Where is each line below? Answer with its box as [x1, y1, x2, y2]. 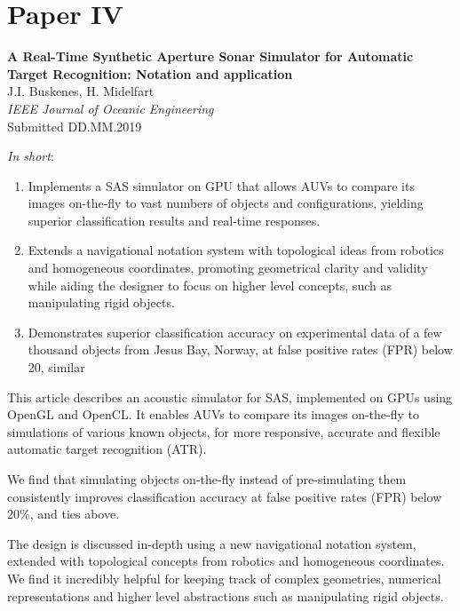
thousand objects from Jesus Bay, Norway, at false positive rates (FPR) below [28, 340, 453, 359]
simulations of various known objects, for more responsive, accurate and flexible [7, 422, 440, 440]
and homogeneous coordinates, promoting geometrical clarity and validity [28, 258, 428, 277]
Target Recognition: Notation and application [7, 64, 293, 83]
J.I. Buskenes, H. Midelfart [7, 82, 155, 100]
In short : [7, 147, 54, 165]
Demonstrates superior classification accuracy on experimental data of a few [28, 322, 442, 341]
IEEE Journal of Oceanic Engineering [7, 99, 214, 117]
